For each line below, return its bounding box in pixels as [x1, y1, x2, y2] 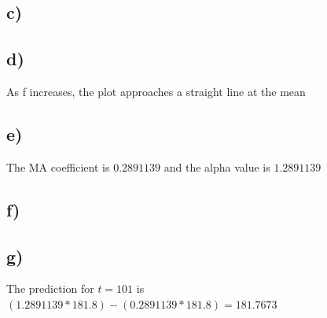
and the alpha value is [163, 158, 270, 175]
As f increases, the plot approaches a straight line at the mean [6, 83, 306, 99]
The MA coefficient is [6, 158, 110, 175]
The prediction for [6, 280, 94, 297]
